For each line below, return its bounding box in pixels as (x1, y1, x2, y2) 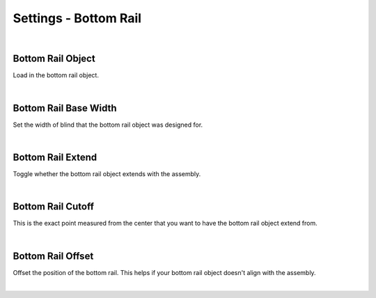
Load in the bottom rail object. (13, 71, 99, 79)
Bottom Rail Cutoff (13, 201, 94, 212)
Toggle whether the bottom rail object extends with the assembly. (13, 170, 201, 178)
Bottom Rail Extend (13, 151, 97, 163)
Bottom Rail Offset (13, 250, 94, 262)
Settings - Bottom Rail (13, 10, 142, 26)
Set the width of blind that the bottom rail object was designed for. (13, 120, 203, 129)
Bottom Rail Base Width (13, 102, 118, 114)
